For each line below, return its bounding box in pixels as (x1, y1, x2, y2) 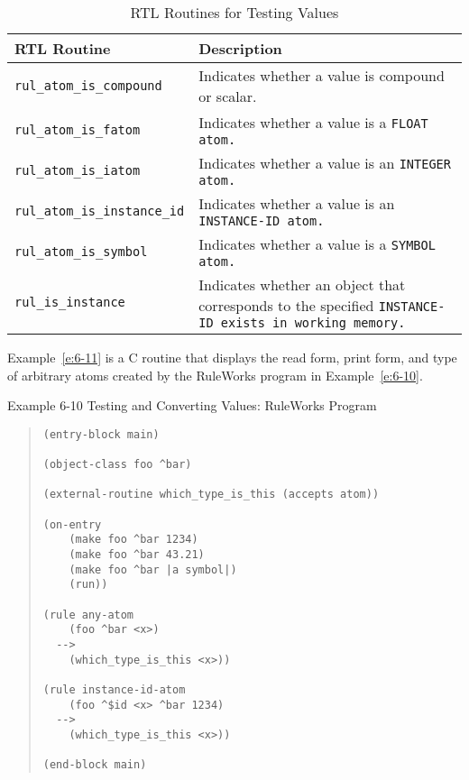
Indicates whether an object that (198, 274, 406, 295)
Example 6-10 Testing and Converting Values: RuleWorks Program (7, 396, 377, 415)
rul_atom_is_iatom (14, 162, 141, 178)
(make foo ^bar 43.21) (69, 548, 205, 562)
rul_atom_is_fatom (14, 122, 141, 137)
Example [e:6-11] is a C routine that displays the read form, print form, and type (7, 348, 457, 366)
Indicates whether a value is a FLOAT (198, 112, 428, 133)
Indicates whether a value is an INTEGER (198, 152, 451, 173)
